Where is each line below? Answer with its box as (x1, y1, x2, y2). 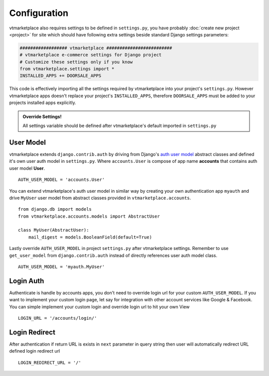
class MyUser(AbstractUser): (18, 227, 89, 233)
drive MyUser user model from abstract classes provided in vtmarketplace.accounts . (9, 195, 191, 201)
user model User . (9, 165, 45, 171)
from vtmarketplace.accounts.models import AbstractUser (18, 213, 160, 219)
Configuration (9, 7, 69, 18)
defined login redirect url (9, 348, 60, 354)
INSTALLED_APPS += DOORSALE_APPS (19, 73, 102, 79)
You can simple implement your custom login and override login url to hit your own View (9, 304, 190, 310)
